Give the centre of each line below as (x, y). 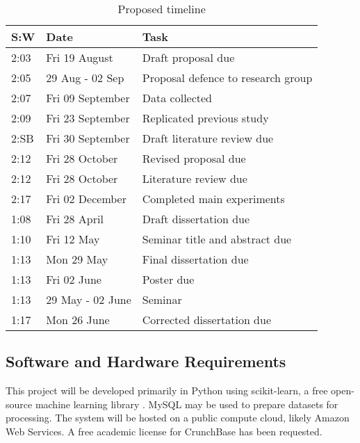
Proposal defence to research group (227, 78)
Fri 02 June (74, 279)
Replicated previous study (205, 118)
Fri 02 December (86, 199)
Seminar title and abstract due (217, 239)
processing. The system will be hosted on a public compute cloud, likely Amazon (178, 418)
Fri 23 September (88, 118)
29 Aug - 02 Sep (85, 78)
